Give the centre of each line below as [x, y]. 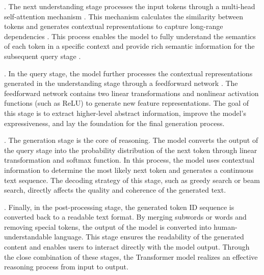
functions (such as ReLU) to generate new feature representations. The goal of [127, 103]
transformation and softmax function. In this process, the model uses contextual [129, 160]
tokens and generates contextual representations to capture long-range [114, 26]
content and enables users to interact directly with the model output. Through [127, 247]
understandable [28, 237]
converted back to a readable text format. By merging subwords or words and [125, 217]
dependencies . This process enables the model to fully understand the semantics [130, 36]
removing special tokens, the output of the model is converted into [108, 226]
